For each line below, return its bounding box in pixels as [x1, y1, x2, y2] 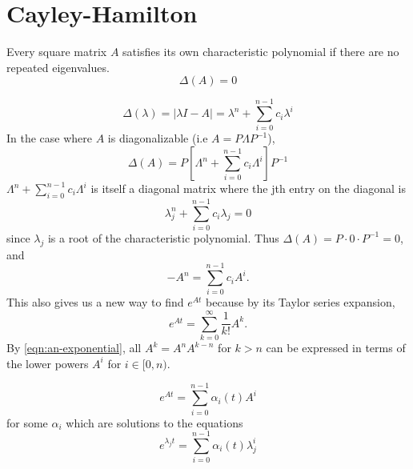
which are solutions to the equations [66, 414, 243, 431]
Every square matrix [6, 43, 107, 60]
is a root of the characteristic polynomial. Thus [47, 229, 279, 246]
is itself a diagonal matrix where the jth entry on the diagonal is [90, 180, 406, 197]
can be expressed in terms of [266, 339, 406, 356]
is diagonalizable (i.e [107, 130, 208, 146]
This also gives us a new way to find [6, 294, 184, 311]
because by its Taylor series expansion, [206, 294, 395, 311]
